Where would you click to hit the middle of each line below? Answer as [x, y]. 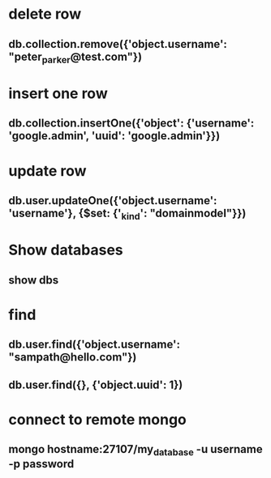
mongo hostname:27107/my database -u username [135, 450]
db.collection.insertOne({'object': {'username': [131, 124]
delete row [45, 14]
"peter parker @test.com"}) [75, 58]
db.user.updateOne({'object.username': [113, 201]
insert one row [58, 93]
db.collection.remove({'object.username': [118, 44]
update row [47, 171]
